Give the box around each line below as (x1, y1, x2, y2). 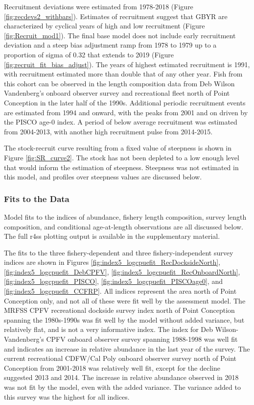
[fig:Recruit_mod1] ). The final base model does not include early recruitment (4, 30, 236, 40)
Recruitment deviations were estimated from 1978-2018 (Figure (4, 1, 193, 11)
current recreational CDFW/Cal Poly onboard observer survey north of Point (4, 353, 236, 363)
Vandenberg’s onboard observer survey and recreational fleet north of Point (4, 88, 230, 98)
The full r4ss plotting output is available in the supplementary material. (4, 231, 220, 241)
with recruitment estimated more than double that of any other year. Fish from (4, 69, 243, 79)
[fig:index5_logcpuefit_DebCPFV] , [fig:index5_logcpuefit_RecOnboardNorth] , (4, 266, 240, 277)
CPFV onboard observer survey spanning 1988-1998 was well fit (46, 334, 238, 344)
